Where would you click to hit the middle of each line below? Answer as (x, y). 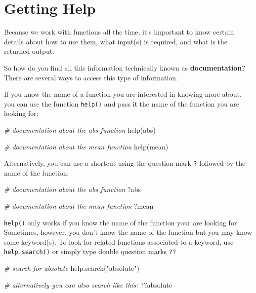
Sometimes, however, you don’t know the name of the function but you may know (128, 232)
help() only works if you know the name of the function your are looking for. (122, 222)
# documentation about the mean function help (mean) (86, 146)
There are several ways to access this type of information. (91, 77)
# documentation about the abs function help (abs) (80, 129)
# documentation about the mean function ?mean (79, 205)
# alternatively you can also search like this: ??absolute (88, 284)
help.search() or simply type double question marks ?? (90, 251)
